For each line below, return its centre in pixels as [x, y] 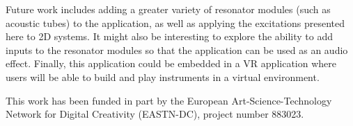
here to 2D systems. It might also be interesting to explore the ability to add [170, 36]
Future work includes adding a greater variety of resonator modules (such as [168, 9]
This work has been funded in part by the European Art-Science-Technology [169, 100]
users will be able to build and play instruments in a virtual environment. [163, 76]
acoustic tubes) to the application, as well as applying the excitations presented [175, 22]
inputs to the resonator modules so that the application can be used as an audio [177, 49]
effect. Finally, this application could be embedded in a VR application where [171, 63]
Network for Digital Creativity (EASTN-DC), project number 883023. [155, 114]
